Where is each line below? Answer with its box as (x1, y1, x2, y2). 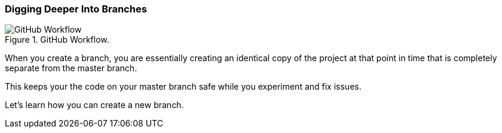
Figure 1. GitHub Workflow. (5, 34, 109, 45)
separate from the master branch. (5, 63, 137, 74)
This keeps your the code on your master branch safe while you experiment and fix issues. (5, 81, 362, 92)
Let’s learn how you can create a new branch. (5, 100, 184, 110)
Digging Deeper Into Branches (5, 3, 147, 15)
